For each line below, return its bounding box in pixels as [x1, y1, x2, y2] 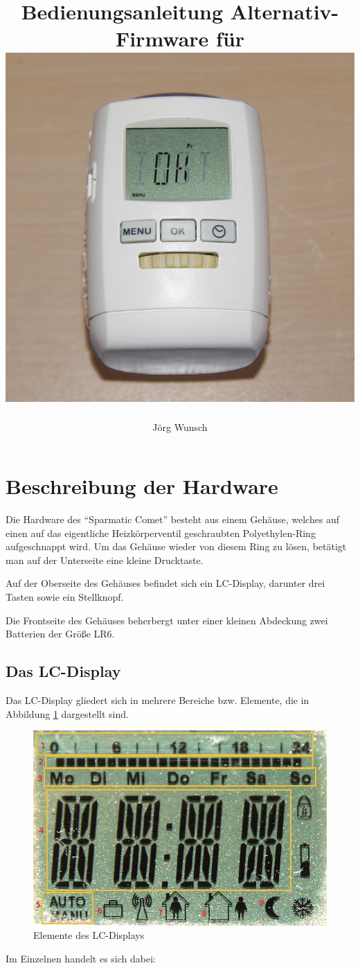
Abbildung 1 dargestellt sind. [6, 706, 129, 721]
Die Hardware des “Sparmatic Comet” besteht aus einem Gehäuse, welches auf [6, 512, 340, 527]
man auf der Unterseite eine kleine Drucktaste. [6, 552, 204, 567]
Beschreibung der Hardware [6, 472, 278, 500]
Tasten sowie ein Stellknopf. [6, 590, 124, 604]
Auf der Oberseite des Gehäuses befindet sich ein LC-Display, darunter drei [6, 576, 325, 590]
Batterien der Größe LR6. [6, 626, 115, 641]
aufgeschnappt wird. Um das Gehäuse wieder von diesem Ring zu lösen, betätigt [6, 539, 347, 554]
